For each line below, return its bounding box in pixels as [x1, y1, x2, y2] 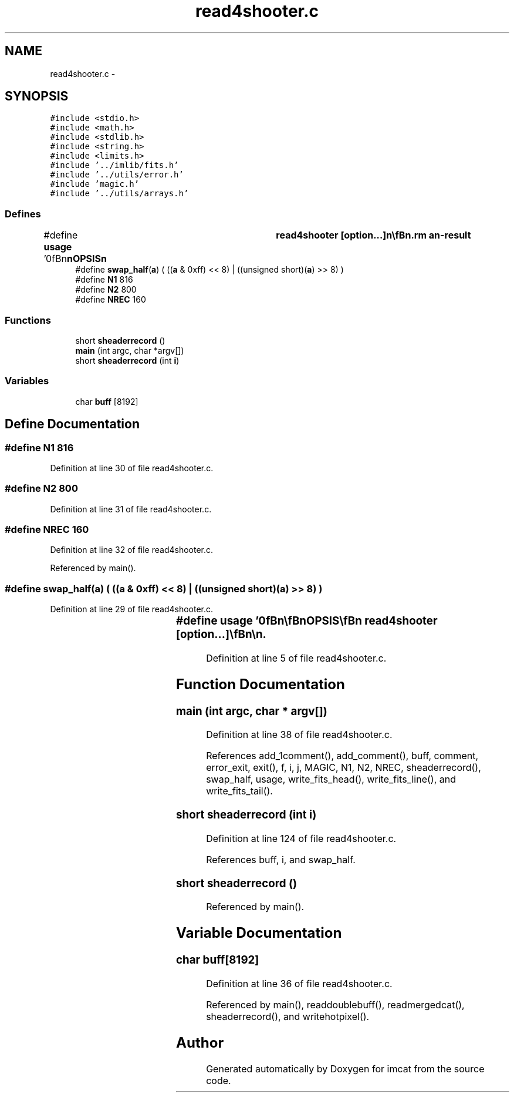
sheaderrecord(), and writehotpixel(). [206, 1010, 370, 1022]
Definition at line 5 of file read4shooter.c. [206, 652, 387, 664]
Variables [5, 375, 49, 387]
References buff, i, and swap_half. [206, 853, 356, 865]
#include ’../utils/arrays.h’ [50, 189, 189, 199]
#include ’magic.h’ [50, 179, 140, 189]
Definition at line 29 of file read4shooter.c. [50, 604, 214, 615]
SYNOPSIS [5, 89, 69, 104]
